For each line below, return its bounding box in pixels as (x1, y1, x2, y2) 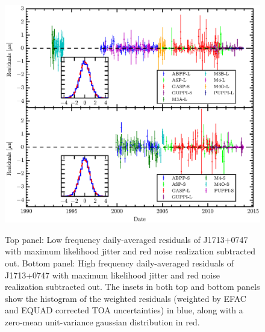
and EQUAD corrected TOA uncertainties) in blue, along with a (5, 304, 243, 316)
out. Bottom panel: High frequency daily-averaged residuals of (5, 257, 234, 269)
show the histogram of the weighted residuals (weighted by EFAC (5, 292, 246, 304)
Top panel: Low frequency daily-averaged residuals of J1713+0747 (5, 233, 248, 245)
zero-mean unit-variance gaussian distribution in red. (5, 316, 200, 328)
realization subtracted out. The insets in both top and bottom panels (5, 280, 260, 293)
